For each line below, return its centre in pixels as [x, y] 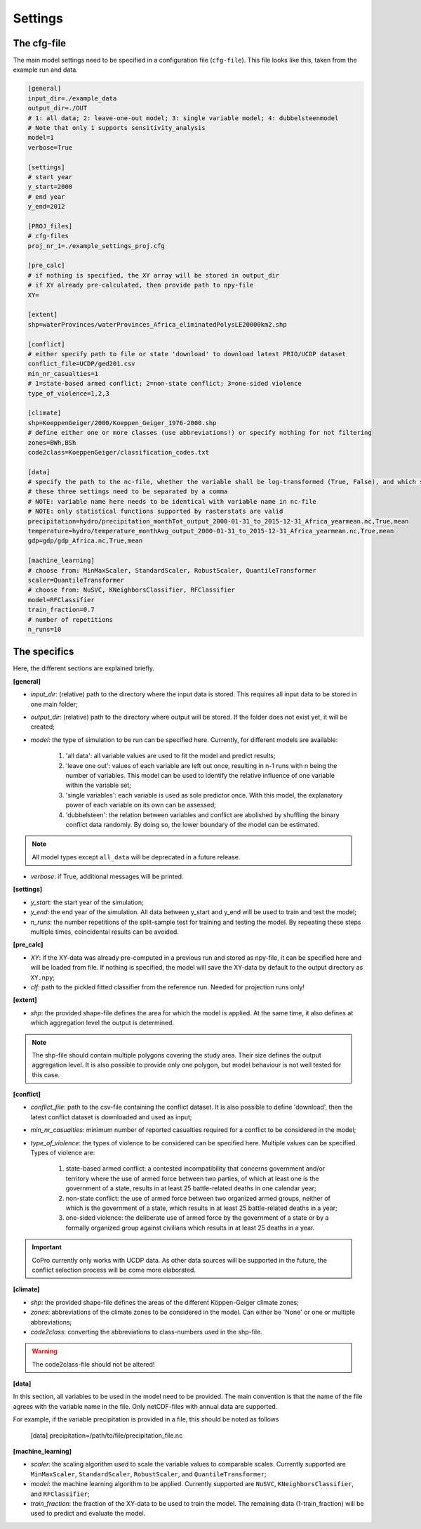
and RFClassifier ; [60, 1494]
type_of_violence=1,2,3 [69, 393]
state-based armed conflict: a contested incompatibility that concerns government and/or [195, 1169]
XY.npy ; [43, 977]
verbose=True [50, 147]
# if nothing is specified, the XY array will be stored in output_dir [154, 275]
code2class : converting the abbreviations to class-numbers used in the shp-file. [146, 1332]
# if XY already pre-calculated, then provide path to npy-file [141, 285]
